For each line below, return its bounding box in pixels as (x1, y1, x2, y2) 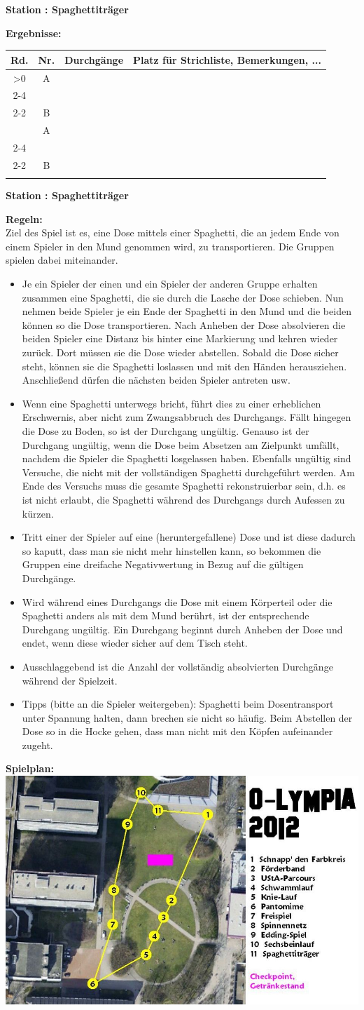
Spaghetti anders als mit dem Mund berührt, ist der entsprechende (22, 608, 309, 623)
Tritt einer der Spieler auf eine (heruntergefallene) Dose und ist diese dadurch (22, 530, 356, 544)
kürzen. (22, 506, 54, 520)
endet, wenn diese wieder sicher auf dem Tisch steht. (22, 635, 248, 650)
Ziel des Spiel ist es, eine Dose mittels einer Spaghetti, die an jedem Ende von (6, 225, 339, 240)
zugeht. (22, 737, 53, 752)
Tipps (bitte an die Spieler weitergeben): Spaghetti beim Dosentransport (22, 696, 334, 711)
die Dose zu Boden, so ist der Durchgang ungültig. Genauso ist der (22, 424, 309, 438)
